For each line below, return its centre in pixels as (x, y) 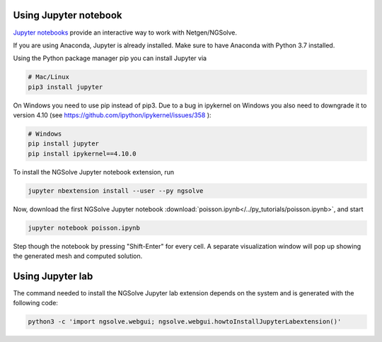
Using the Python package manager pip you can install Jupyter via (110, 58)
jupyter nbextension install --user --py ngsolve (116, 190)
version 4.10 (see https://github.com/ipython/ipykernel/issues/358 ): (112, 115)
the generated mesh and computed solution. (78, 256)
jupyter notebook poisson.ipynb (84, 228)
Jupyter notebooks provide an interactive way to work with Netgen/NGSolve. (125, 33)
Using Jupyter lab (53, 276)
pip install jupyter (63, 144)
